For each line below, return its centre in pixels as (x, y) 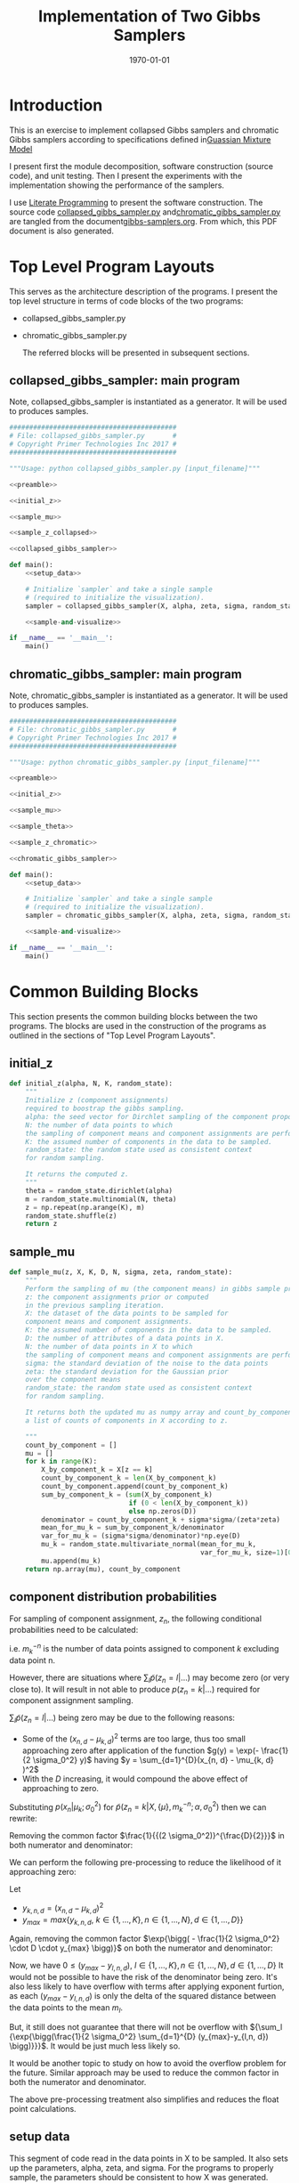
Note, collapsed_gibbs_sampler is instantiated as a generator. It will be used (148, 402)
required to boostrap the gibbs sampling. (105, 1108)
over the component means (73, 1380)
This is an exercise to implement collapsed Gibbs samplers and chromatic (144, 130)
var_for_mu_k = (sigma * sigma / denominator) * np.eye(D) (141, 1536)
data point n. (32, 1660)
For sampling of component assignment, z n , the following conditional (136, 1619)
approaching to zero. (61, 1788)
